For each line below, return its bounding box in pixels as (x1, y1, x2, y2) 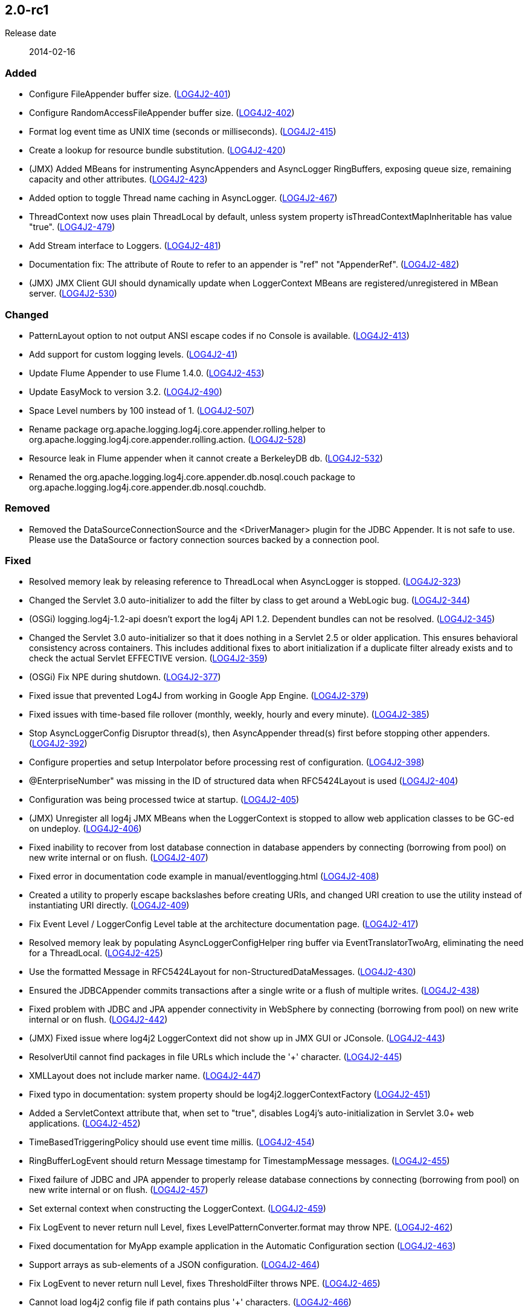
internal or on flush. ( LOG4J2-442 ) (29, 1014, 168, 1025)
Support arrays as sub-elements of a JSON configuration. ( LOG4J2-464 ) (29, 1259, 320, 1270)
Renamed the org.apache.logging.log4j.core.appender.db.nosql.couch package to (29, 471, 356, 482)
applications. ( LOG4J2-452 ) (29, 1118, 141, 1129)
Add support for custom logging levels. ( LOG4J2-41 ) (29, 349, 238, 359)
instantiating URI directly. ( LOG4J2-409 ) (29, 900, 190, 911)
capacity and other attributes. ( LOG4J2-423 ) (29, 174, 208, 185)
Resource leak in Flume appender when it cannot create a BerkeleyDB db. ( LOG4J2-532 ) (29, 452, 383, 463)
